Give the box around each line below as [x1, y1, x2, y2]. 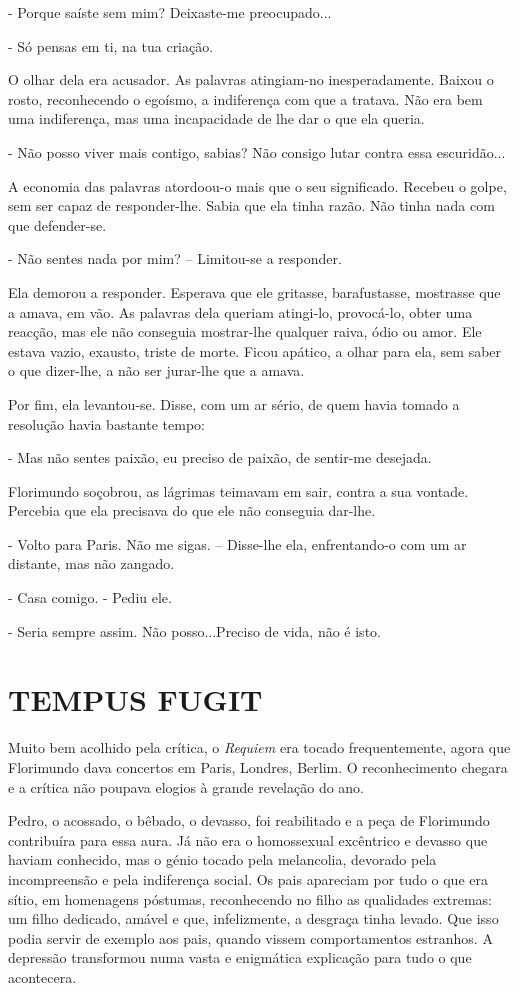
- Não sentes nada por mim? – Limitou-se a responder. [8, 248, 342, 269]
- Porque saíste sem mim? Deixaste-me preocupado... [8, 2, 332, 22]
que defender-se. [8, 214, 107, 235]
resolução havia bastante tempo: [8, 413, 205, 434]
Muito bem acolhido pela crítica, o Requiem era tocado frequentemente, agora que [8, 737, 511, 758]
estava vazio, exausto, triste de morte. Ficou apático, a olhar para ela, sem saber [8, 340, 502, 361]
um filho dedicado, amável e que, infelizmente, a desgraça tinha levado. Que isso [8, 908, 499, 929]
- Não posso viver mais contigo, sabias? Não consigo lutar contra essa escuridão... [8, 141, 506, 162]
